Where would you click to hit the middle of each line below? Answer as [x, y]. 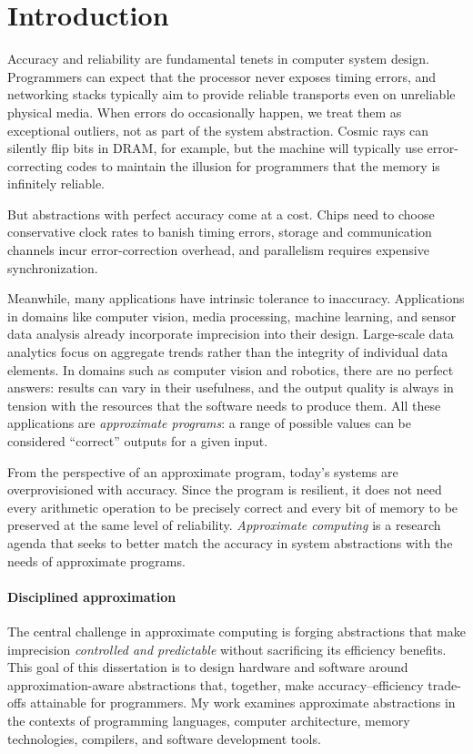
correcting [35, 165]
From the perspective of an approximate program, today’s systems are [203, 471]
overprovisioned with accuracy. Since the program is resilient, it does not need [225, 489]
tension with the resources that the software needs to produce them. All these [224, 405]
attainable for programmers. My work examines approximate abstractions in [243, 703]
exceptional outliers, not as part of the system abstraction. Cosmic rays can [218, 130]
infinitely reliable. [56, 183]
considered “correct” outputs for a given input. [138, 441]
